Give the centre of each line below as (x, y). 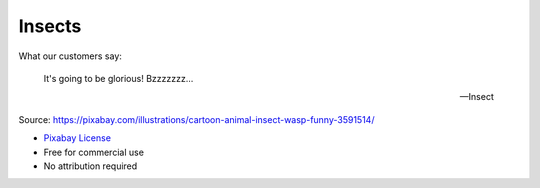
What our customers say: (70, 56)
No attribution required (90, 166)
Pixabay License (77, 138)
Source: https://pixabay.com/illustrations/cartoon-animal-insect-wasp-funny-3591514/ (196, 119)
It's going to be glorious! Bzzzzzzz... (118, 78)
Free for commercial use (94, 152)
